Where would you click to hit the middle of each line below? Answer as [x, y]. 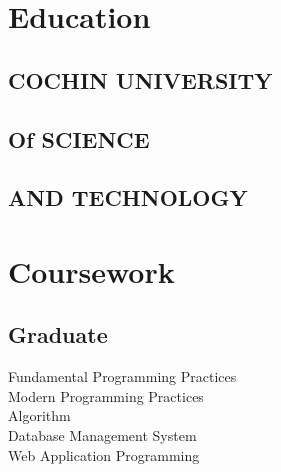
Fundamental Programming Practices [122, 376]
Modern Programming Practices [106, 395]
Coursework [91, 270]
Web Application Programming [104, 454]
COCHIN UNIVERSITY [140, 79]
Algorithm [39, 415]
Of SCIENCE [79, 138]
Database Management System [102, 435]
